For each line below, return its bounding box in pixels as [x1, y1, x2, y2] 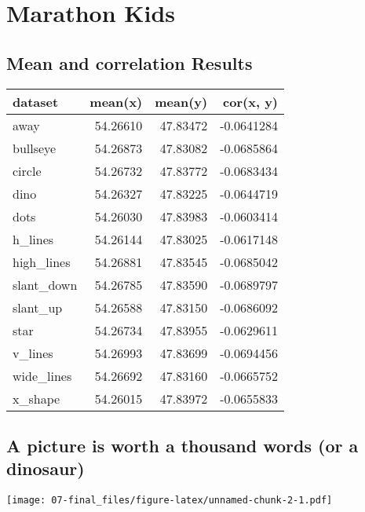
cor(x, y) [223, 92, 279, 111]
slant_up [13, 298, 63, 316]
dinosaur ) [6, 456, 85, 481]
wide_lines [13, 366, 72, 385]
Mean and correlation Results [6, 50, 253, 75]
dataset [13, 92, 59, 111]
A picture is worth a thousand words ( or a [6, 433, 359, 457]
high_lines [13, 252, 71, 271]
